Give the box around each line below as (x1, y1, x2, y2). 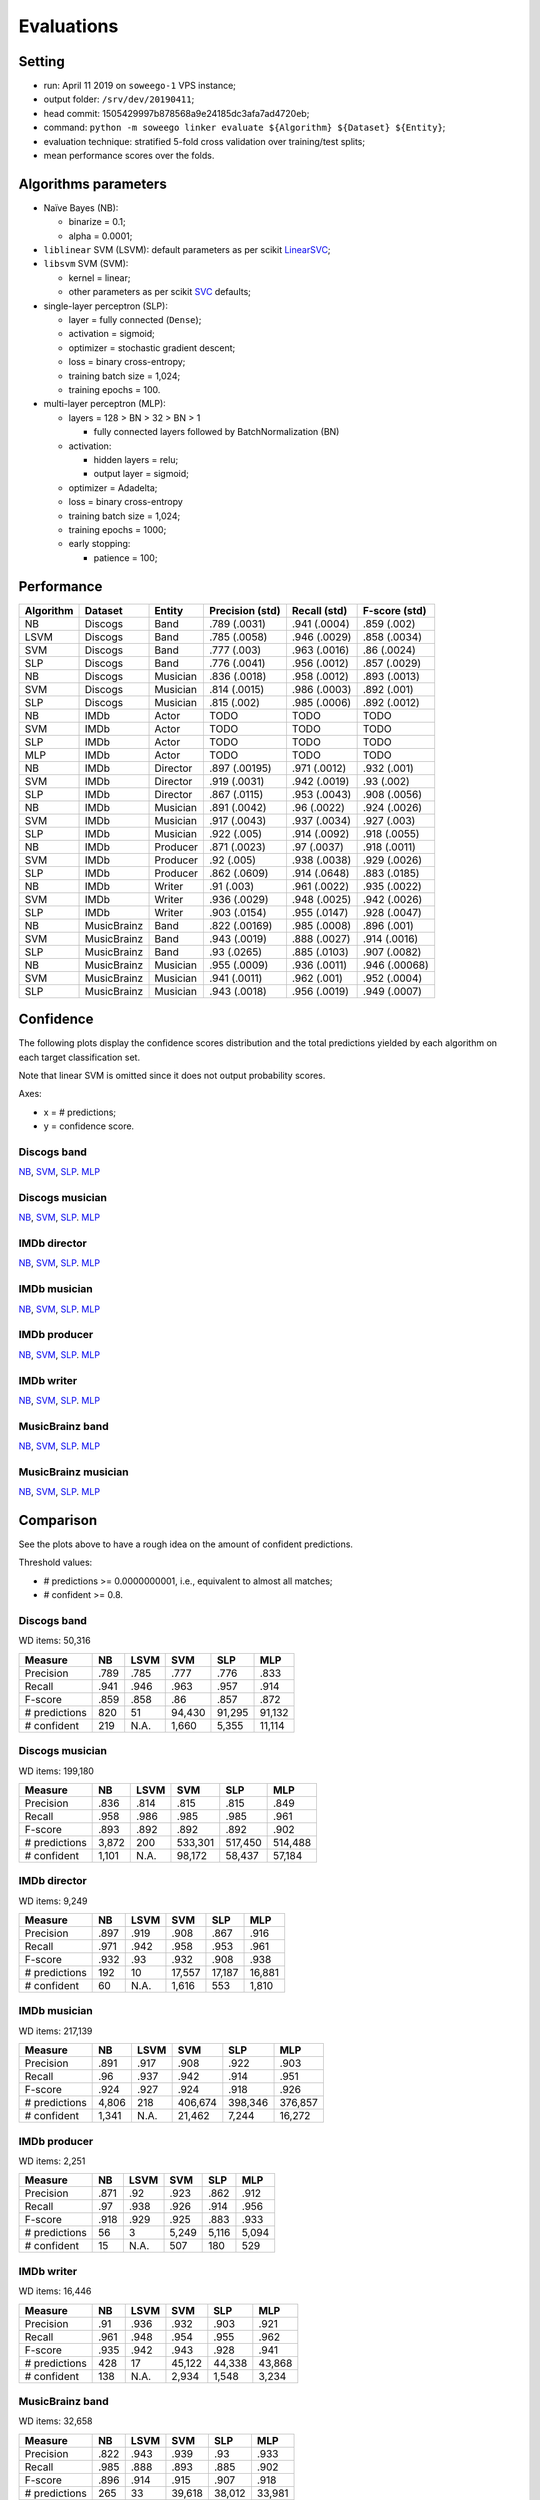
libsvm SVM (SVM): (43, 258, 129, 270)
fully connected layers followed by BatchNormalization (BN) (93, 426, 340, 438)
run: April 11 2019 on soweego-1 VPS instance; (43, 80, 237, 92)
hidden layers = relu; (93, 453, 179, 465)
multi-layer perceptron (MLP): (43, 398, 167, 410)
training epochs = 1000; (68, 523, 167, 535)
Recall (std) (291, 603, 348, 617)
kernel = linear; (68, 271, 131, 284)
